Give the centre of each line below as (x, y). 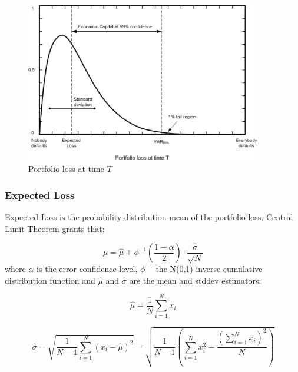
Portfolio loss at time (66, 169)
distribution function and (50, 280)
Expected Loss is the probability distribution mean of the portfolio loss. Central (149, 216)
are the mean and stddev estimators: (195, 280)
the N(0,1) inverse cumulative (209, 269)
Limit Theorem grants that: (55, 228)
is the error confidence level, (87, 269)
